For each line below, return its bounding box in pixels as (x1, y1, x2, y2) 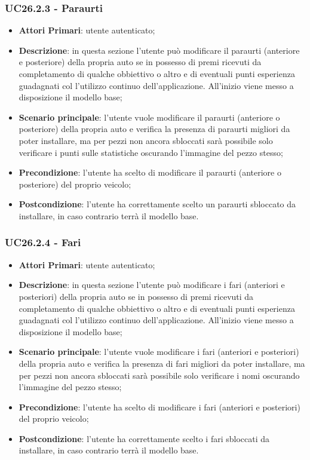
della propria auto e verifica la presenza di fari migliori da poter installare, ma (19, 357, 305, 369)
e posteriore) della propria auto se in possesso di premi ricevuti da (19, 56, 262, 68)
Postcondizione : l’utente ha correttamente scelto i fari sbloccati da (19, 432, 270, 444)
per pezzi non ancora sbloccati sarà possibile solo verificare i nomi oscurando (19, 369, 300, 381)
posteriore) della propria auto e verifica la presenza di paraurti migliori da (19, 122, 290, 135)
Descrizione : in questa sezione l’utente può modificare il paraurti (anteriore (19, 44, 300, 56)
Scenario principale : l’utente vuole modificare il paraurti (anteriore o (19, 111, 280, 123)
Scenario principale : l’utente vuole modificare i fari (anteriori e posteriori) (19, 345, 299, 358)
